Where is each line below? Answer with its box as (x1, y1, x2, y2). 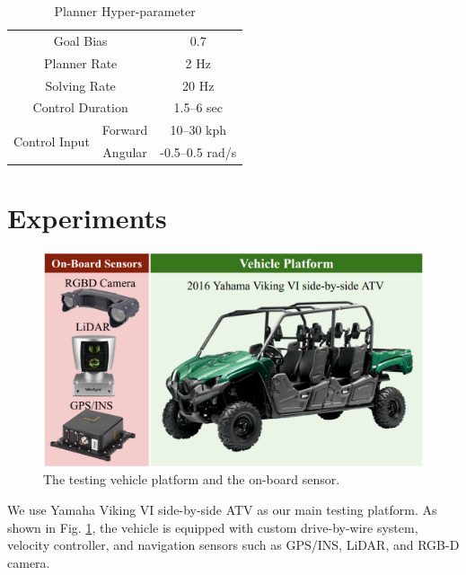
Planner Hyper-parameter (54, 2, 196, 20)
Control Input (13, 131, 90, 150)
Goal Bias (53, 31, 108, 49)
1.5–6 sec (173, 98, 224, 117)
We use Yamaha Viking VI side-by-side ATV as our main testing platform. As (7, 500, 437, 518)
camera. (7, 553, 50, 571)
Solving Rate (45, 75, 116, 94)
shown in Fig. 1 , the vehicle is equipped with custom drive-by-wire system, (7, 517, 418, 536)
